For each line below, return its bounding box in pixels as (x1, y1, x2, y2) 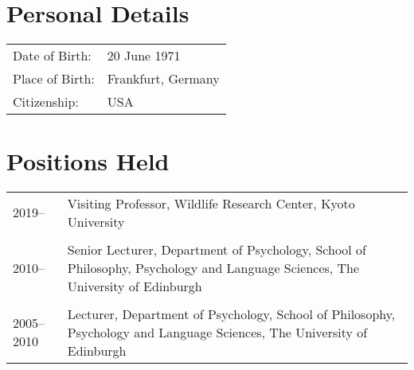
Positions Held (6, 144, 170, 177)
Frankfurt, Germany (107, 68, 220, 88)
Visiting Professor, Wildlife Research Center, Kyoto (67, 193, 355, 212)
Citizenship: (13, 92, 79, 111)
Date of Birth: (13, 45, 92, 64)
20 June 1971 (107, 45, 181, 64)
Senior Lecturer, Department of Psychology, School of (67, 240, 367, 259)
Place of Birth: (13, 68, 95, 88)
